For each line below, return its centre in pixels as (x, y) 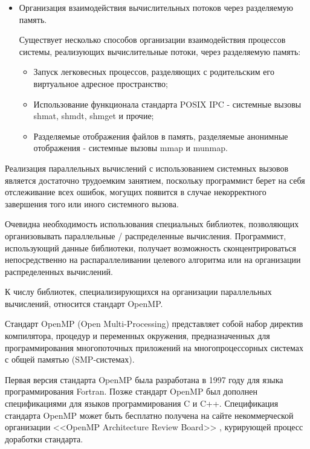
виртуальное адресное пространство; (101, 83)
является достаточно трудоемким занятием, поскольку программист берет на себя (155, 180)
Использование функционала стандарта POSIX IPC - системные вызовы (167, 104)
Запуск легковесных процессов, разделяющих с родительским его (154, 72)
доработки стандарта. (44, 438)
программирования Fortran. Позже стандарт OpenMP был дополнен (131, 391)
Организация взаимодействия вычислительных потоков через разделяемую (156, 7)
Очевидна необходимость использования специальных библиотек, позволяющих (152, 224)
